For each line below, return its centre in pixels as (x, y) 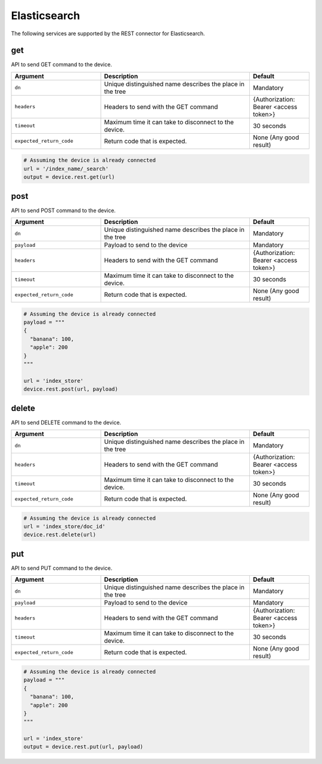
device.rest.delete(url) (60, 535)
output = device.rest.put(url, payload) (83, 747)
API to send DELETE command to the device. (66, 422)
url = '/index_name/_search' (66, 168)
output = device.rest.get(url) (69, 177)
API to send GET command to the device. (62, 65)
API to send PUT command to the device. (62, 568)
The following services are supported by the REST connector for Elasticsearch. (108, 33)
